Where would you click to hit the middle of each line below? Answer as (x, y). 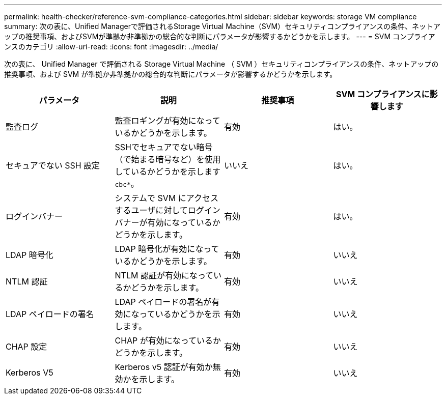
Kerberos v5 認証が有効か (164, 367)
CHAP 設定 (26, 347)
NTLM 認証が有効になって (164, 275)
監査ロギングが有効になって (168, 121)
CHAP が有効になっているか (168, 340)
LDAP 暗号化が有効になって (167, 249)
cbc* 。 (127, 184)
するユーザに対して (151, 210)
